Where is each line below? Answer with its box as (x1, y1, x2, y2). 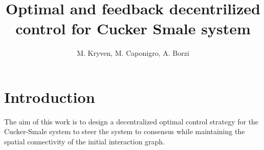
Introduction (4, 86, 95, 107)
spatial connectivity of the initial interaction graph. (4, 136, 165, 147)
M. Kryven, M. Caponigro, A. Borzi (77, 48, 189, 58)
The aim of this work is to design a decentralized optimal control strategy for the (4, 116, 259, 126)
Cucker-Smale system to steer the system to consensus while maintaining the (4, 126, 245, 137)
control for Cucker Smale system (15, 18, 251, 39)
